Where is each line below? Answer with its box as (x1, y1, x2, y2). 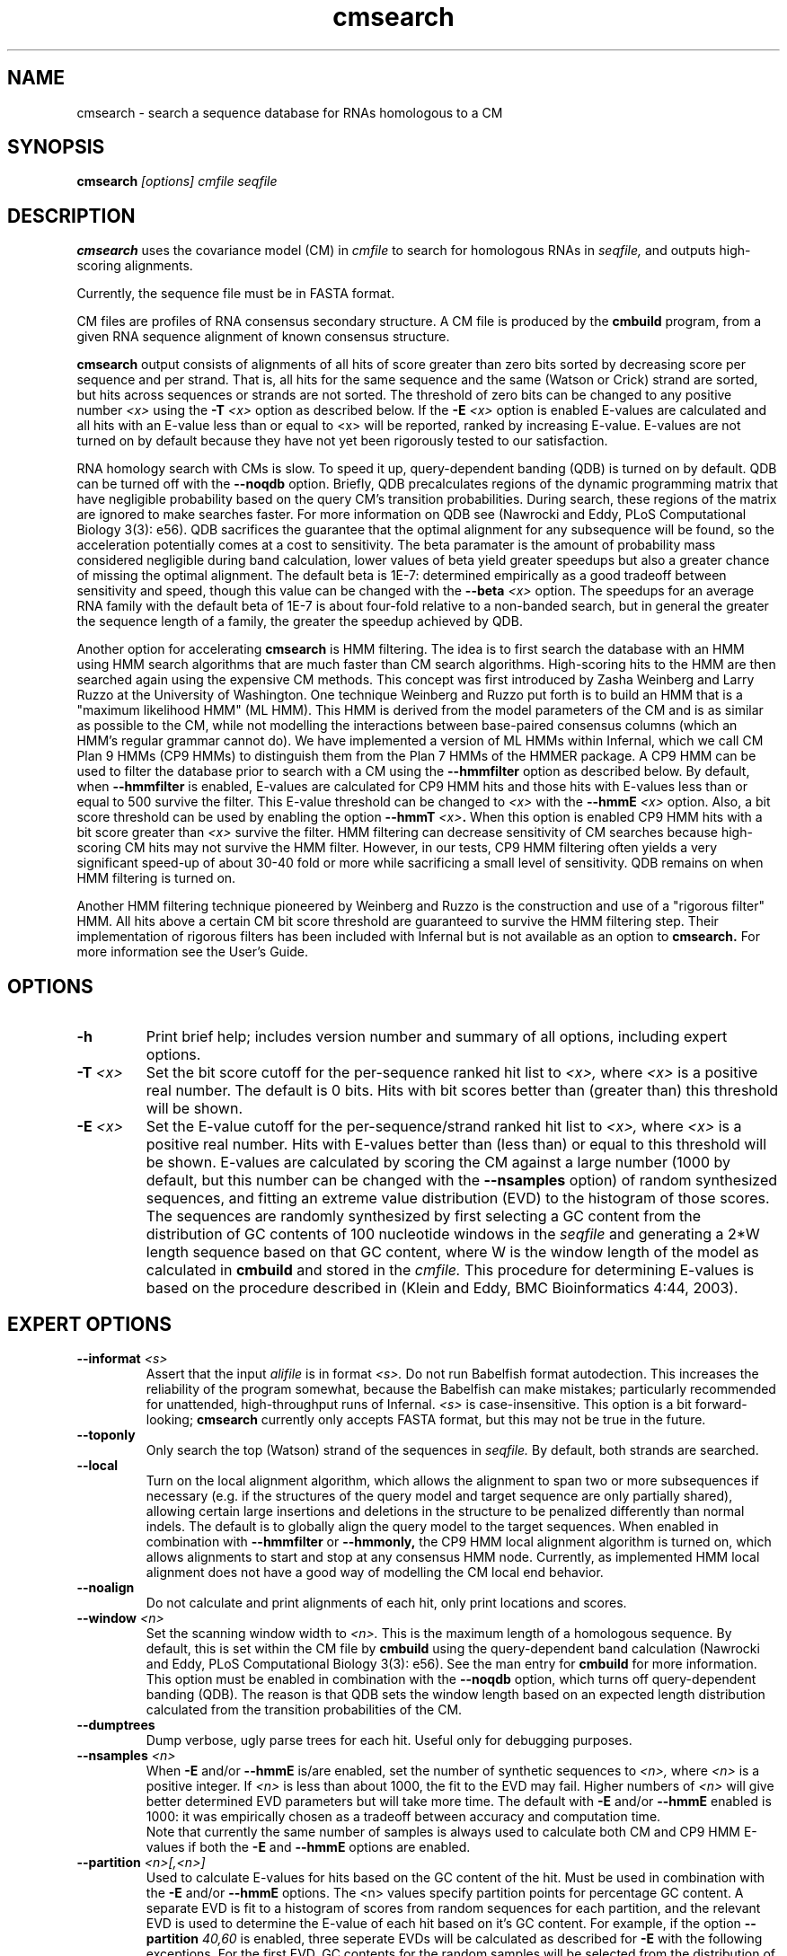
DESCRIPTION (7, 204, 136, 227)
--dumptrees (76, 1716, 155, 1732)
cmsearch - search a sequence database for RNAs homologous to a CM (76, 104, 503, 120)
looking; (146, 1411, 194, 1427)
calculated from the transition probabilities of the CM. (146, 1701, 463, 1717)
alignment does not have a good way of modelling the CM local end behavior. (146, 1564, 604, 1580)
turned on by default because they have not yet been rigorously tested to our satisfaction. (76, 433, 608, 449)
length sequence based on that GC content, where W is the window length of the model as (146, 1243, 759, 1262)
